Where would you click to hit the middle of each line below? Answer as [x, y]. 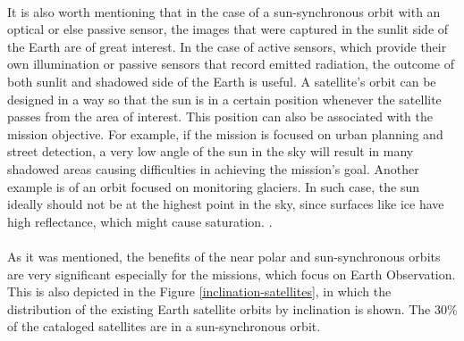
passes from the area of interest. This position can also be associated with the [220, 116]
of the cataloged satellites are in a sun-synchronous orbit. [164, 326]
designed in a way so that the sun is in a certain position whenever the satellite [224, 99]
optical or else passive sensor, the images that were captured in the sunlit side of [228, 29]
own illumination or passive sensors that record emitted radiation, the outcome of [231, 64]
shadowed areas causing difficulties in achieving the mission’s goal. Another [213, 168]
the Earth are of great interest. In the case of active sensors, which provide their [227, 46]
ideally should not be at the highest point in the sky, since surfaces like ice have [226, 204]
